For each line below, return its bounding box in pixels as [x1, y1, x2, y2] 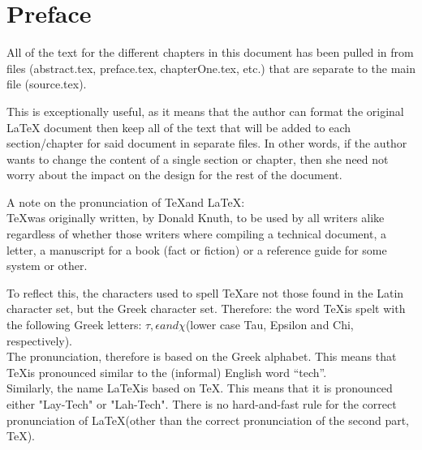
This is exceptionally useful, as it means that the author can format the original [6, 102, 404, 119]
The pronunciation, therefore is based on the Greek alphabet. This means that [6, 348, 397, 365]
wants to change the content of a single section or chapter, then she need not [6, 150, 389, 167]
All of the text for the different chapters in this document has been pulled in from [6, 44, 414, 61]
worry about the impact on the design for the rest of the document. [6, 166, 342, 183]
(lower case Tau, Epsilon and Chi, [185, 316, 354, 333]
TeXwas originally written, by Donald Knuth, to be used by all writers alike [6, 209, 385, 226]
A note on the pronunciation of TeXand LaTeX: [6, 193, 245, 210]
